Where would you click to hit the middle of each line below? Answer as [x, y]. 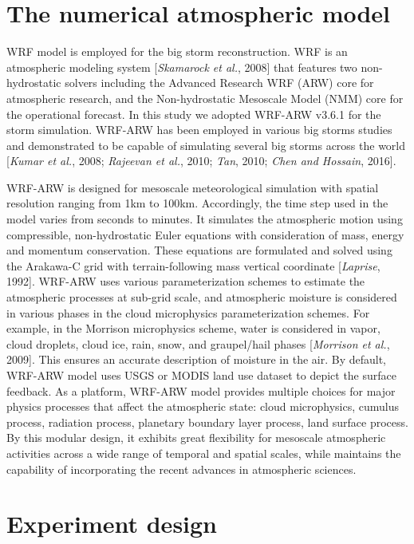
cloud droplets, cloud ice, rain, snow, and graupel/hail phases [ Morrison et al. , [198, 343]
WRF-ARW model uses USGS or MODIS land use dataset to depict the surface [201, 375]
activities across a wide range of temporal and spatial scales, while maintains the [204, 453]
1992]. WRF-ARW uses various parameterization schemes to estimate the [186, 281]
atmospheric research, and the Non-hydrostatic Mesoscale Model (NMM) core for [205, 98]
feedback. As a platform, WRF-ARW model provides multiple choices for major [201, 390]
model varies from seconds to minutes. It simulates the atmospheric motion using [205, 219]
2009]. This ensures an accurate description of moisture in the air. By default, [196, 359]
